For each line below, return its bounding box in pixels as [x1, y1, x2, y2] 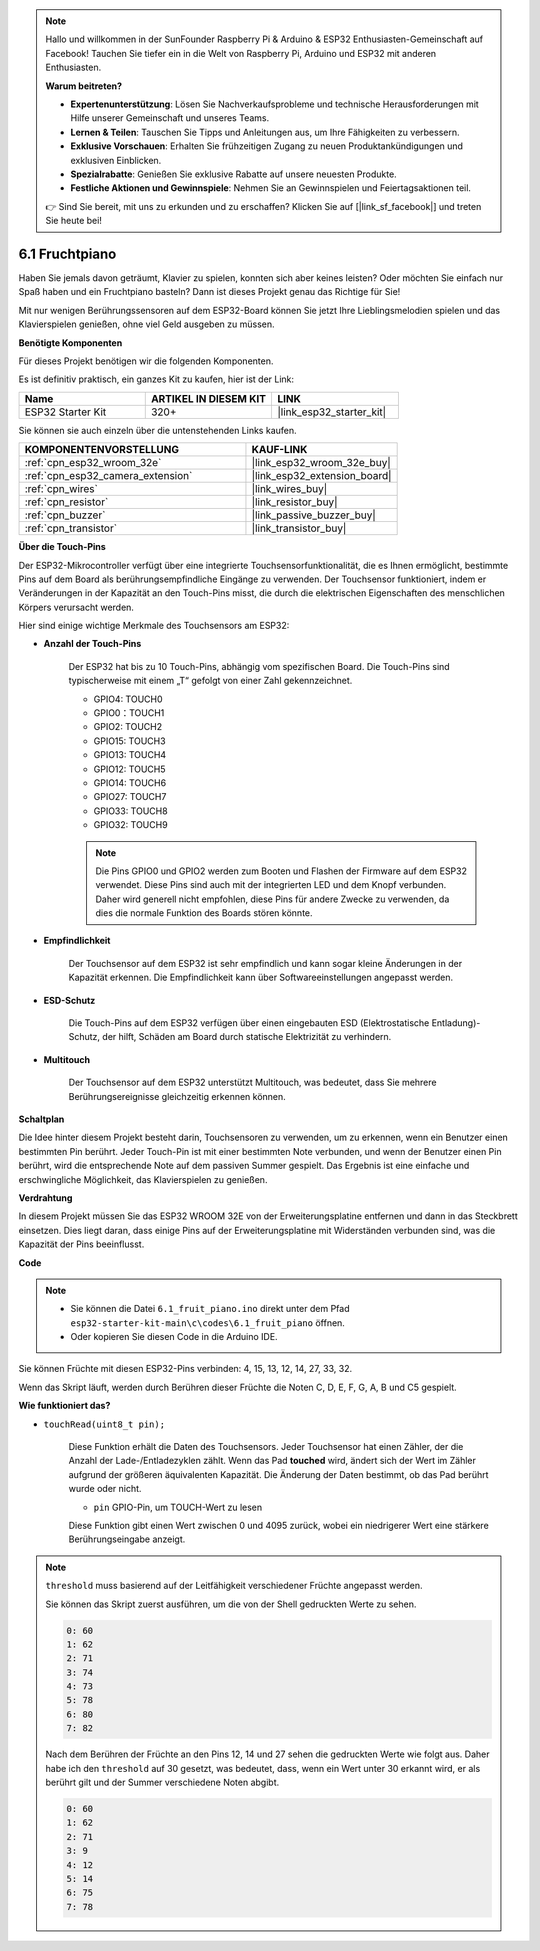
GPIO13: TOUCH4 [93, 749, 167, 761]
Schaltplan [18, 1113, 65, 1125]
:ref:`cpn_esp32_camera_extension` [24, 469, 193, 483]
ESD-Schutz [43, 994, 96, 1006]
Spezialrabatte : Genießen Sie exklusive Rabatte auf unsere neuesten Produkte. [70, 168, 397, 180]
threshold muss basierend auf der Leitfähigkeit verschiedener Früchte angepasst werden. [45, 1580, 424, 1592]
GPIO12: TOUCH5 [93, 763, 166, 775]
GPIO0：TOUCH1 [93, 707, 165, 719]
